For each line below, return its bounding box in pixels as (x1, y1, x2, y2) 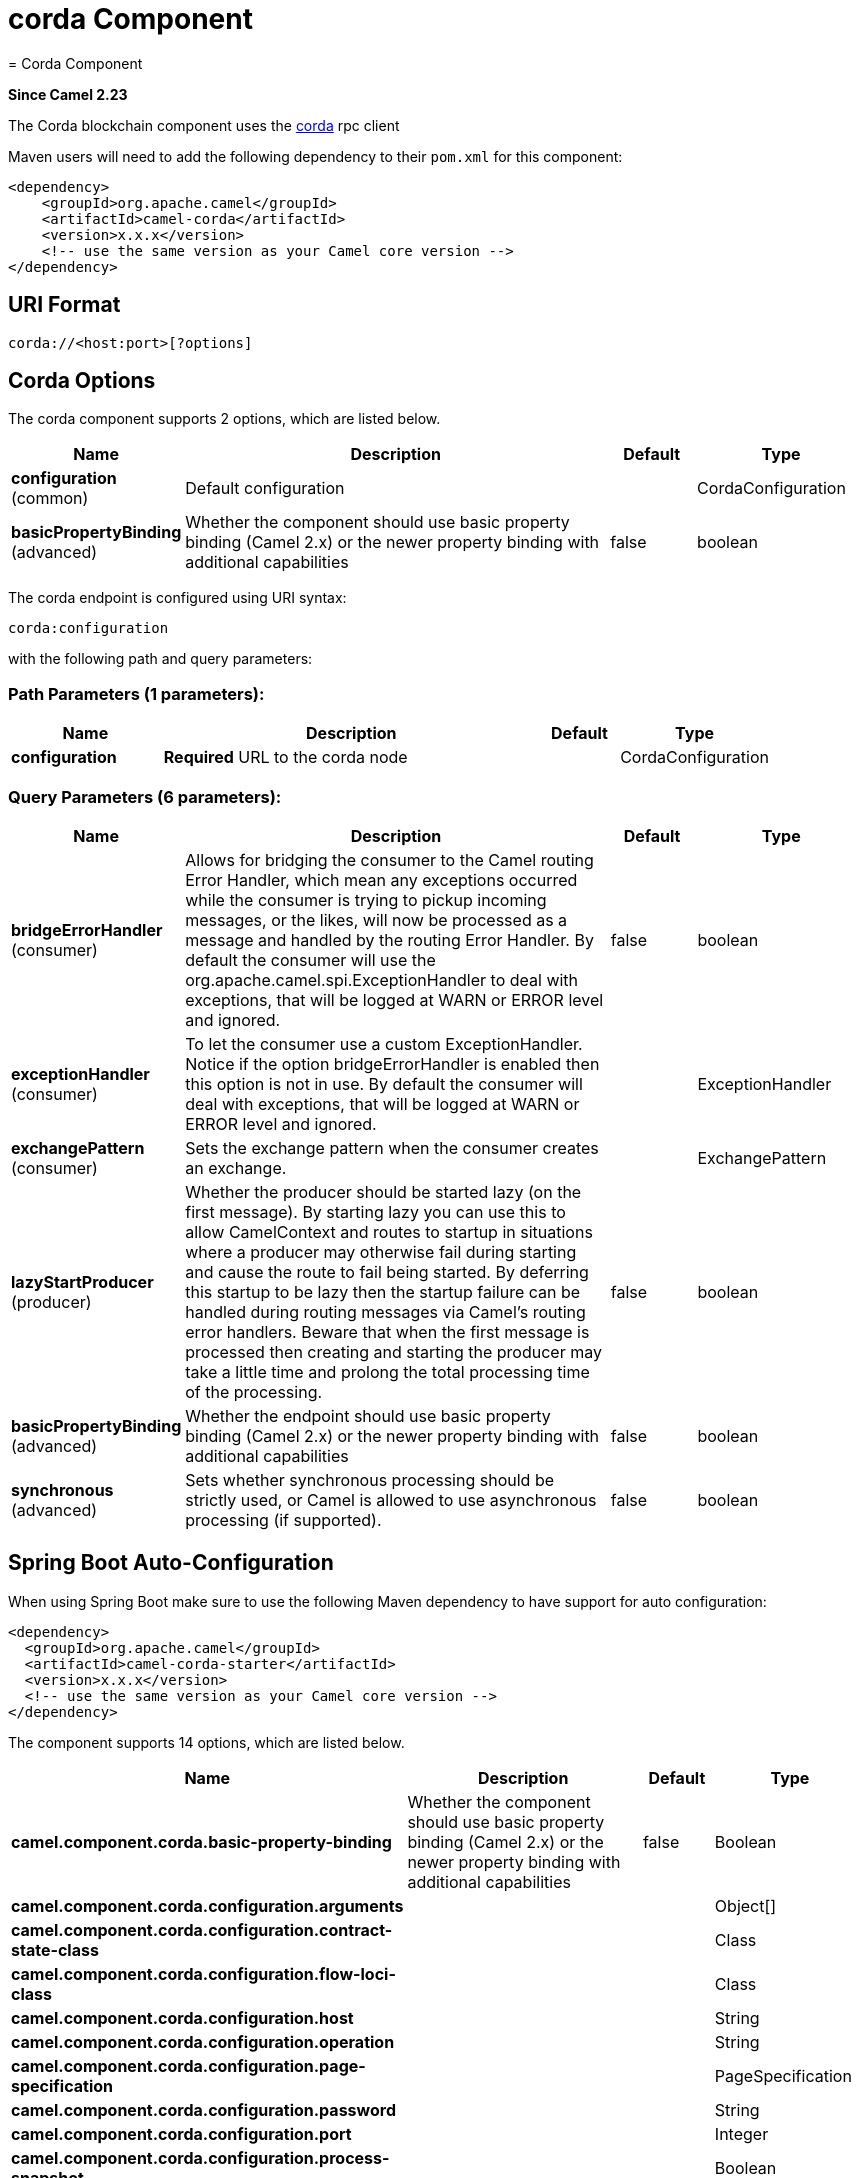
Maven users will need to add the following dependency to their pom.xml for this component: (8, 147, 623, 165)
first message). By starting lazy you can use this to (185, 1201, 566, 1222)
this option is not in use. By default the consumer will (185, 1073, 583, 1094)
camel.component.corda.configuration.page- (11, 2055, 366, 2076)
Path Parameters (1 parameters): (8, 683, 265, 704)
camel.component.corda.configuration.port (11, 2123, 352, 2144)
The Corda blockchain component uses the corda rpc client (8, 116, 400, 134)
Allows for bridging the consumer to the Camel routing (185, 849, 594, 870)
